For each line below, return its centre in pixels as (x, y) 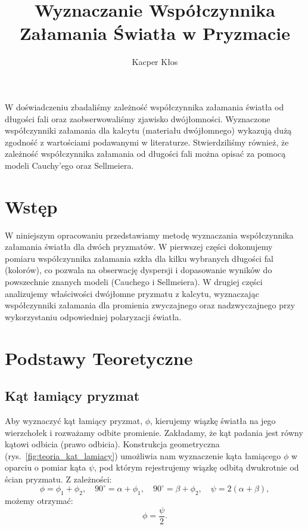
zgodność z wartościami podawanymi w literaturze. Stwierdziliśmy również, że (147, 142)
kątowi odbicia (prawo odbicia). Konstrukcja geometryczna (112, 444)
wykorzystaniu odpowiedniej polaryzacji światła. (93, 316)
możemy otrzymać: (39, 501)
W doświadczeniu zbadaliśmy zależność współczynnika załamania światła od (144, 106)
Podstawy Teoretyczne (99, 358)
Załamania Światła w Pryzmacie (155, 33)
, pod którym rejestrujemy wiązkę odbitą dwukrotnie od (197, 467)
